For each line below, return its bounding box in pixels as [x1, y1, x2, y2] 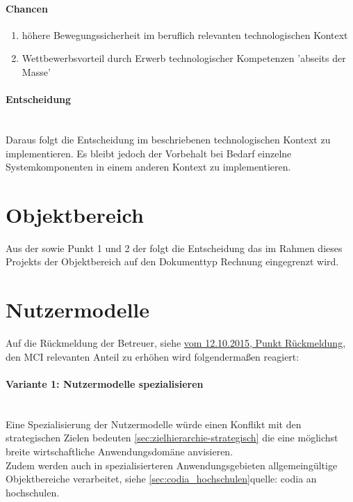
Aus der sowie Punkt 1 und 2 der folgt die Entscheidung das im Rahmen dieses [6, 240, 343, 255]
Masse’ [22, 64, 51, 79]
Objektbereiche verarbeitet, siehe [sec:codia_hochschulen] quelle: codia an [6, 471, 317, 486]
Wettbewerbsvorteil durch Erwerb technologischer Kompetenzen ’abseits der [22, 51, 346, 65]
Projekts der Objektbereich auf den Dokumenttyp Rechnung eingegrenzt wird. [6, 254, 339, 269]
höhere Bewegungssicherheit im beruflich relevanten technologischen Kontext [22, 27, 348, 42]
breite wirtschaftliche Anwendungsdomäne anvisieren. [6, 444, 233, 458]
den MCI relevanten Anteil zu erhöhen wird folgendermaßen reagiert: [6, 349, 299, 363]
